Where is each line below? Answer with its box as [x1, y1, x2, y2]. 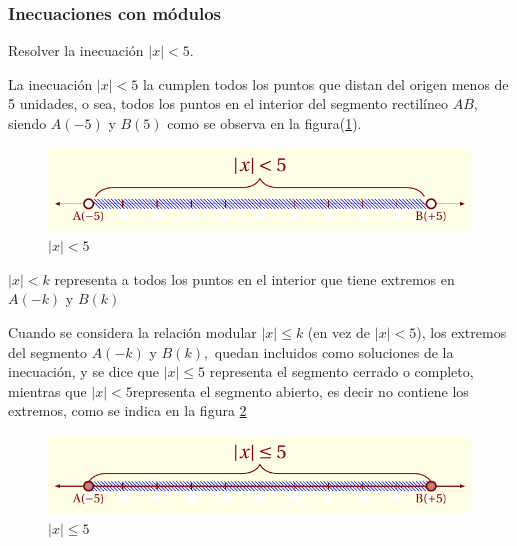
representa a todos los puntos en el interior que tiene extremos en [54, 268, 455, 289]
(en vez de [307, 322, 371, 343]
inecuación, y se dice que [8, 361, 159, 382]
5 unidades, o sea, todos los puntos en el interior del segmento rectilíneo [8, 93, 448, 114]
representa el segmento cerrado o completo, [209, 361, 474, 382]
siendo [8, 113, 47, 133]
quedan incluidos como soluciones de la [214, 341, 454, 362]
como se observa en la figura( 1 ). [167, 113, 362, 133]
